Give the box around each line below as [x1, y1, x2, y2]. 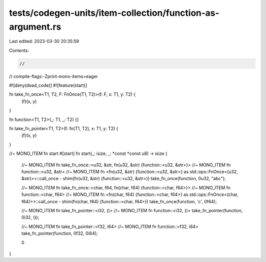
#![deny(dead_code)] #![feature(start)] [9, 82, 87, 88]
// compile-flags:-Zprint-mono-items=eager [9, 73, 98, 79]
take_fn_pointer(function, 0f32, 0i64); [21, 230, 98, 236]
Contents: [9, 47, 29, 53]
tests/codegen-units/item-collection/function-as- [9, 7, 220, 18]
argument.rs [9, 21, 62, 32]
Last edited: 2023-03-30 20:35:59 [9, 38, 79, 44]
